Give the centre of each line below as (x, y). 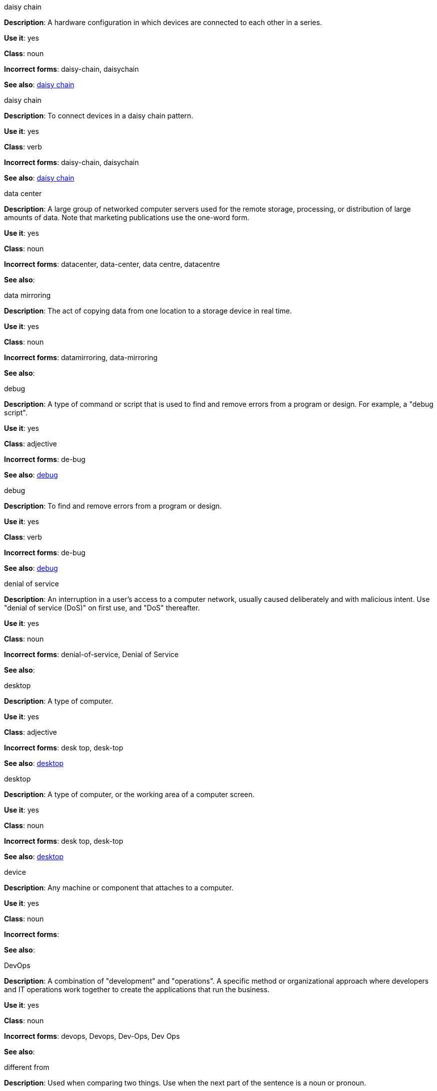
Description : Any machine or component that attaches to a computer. (119, 888)
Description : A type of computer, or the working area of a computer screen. (129, 794)
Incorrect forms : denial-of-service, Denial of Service (91, 654)
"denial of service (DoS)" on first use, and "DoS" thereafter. (102, 608)
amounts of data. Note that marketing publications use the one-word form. (127, 217)
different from (27, 1067)
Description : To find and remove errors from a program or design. (113, 506)
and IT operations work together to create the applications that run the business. (137, 989)
